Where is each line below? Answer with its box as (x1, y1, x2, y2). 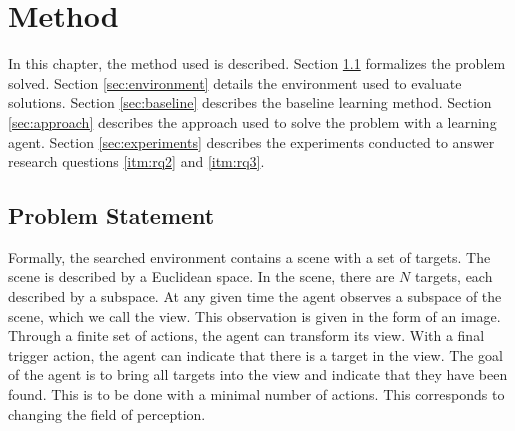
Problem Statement (8, 200, 215, 231)
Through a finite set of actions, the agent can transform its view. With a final (8, 325, 485, 346)
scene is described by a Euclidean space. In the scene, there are (8, 266, 395, 287)
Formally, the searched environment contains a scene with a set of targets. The (8, 246, 491, 267)
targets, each (414, 266, 493, 287)
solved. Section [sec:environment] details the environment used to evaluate (8, 72, 462, 93)
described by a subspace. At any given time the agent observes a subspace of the (8, 286, 502, 307)
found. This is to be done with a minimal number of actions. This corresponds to (8, 384, 505, 405)
